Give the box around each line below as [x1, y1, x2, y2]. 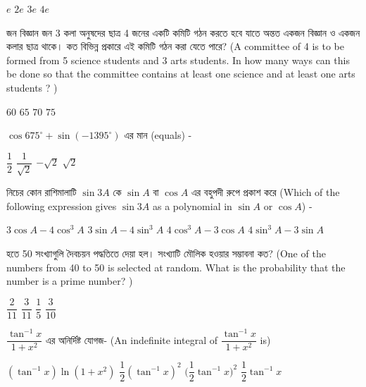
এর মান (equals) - [124, 128, 192, 142]
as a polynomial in [152, 198, 232, 213]
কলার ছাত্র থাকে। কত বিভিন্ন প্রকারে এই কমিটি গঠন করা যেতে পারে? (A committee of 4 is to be [6, 39, 344, 54]
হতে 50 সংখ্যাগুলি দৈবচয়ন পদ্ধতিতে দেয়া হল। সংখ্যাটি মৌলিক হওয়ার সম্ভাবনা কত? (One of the [6, 245, 326, 260]
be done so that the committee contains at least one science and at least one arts [6, 66, 355, 81]
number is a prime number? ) [6, 274, 133, 288]
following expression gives [6, 198, 117, 213]
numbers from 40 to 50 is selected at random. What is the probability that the [6, 259, 346, 274]
